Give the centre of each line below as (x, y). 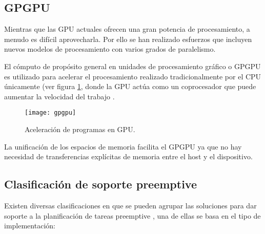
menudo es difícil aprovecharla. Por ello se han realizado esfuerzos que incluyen (128, 39)
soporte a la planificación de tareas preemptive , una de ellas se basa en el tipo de (132, 215)
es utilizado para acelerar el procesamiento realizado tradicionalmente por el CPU (133, 76)
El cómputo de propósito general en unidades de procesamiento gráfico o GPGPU (132, 66)
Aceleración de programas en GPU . (80, 129)
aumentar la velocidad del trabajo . (59, 96)
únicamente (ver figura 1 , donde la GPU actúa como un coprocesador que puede (130, 86)
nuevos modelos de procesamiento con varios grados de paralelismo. (110, 49)
